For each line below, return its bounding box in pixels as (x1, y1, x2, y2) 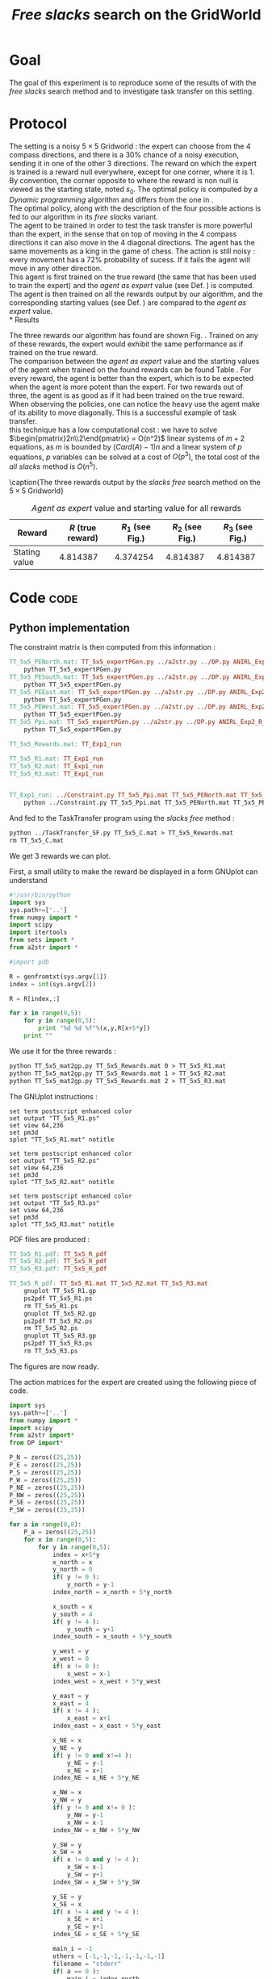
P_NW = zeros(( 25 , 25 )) (9, 1491, 86, 1499)
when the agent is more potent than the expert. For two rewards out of (9, 382, 244, 391)
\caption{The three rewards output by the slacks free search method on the (9, 477, 262, 487)
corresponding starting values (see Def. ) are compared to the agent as (9, 297, 247, 308)
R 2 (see (172, 521, 203, 534)
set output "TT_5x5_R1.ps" (9, 1114, 100, 1123)
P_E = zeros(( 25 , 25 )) (9, 1461, 82, 1470)
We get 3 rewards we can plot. (9, 851, 111, 860)
